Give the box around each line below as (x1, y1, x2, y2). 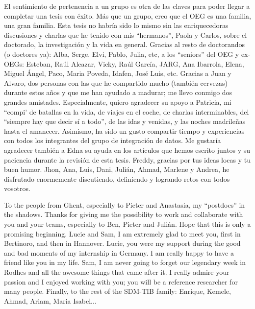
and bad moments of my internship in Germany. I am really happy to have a (4, 247, 234, 258)
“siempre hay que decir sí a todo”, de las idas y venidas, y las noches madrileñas (4, 116, 246, 126)
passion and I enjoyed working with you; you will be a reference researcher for (4, 276, 238, 286)
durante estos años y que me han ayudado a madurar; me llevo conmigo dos (4, 87, 232, 97)
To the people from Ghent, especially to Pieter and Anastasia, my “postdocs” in (4, 199, 245, 210)
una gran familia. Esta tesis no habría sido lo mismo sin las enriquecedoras (4, 20, 229, 30)
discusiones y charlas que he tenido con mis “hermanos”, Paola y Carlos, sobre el (4, 29, 247, 40)
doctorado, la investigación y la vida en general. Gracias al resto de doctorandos (4, 39, 245, 49)
